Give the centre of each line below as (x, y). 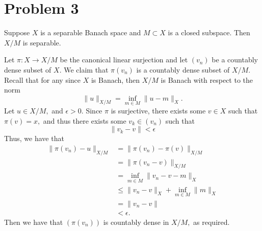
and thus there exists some (85, 120)
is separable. (42, 42)
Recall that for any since (43, 79)
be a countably (235, 60)
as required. (212, 222)
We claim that (86, 69)
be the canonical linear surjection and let (124, 60)
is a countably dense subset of (183, 69)
